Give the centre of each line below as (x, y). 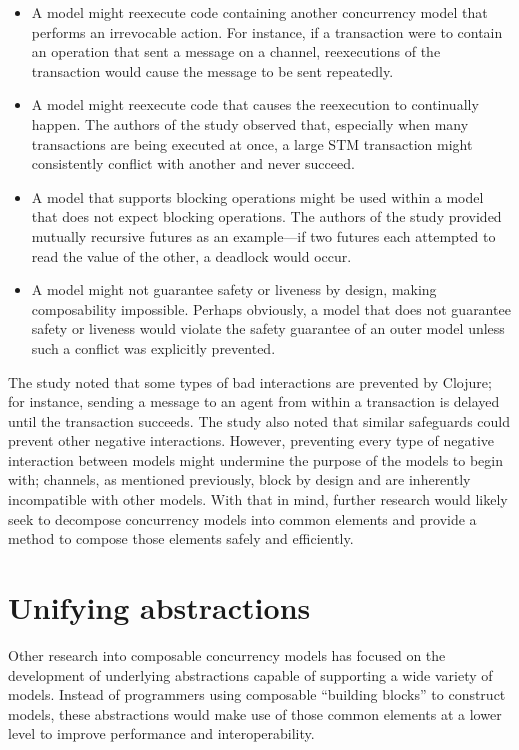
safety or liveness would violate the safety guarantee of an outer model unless (268, 328)
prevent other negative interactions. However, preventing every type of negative (251, 440)
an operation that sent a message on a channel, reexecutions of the (236, 51)
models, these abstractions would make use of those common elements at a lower (255, 713)
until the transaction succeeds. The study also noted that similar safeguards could (259, 420)
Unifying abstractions (159, 607)
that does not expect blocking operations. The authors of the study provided (266, 216)
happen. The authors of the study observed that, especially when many (250, 123)
